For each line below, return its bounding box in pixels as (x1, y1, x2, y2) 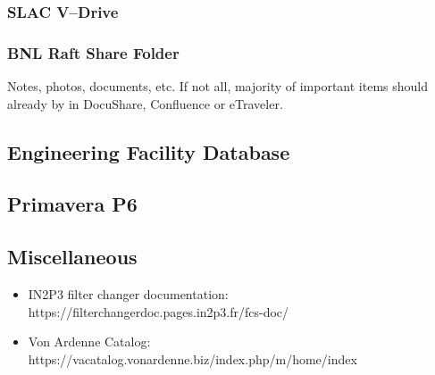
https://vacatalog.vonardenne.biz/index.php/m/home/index (28, 349, 357, 368)
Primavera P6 (7, 190, 138, 218)
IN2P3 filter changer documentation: (28, 285, 229, 304)
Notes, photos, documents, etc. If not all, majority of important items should (7, 77, 429, 96)
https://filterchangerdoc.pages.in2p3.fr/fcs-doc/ (28, 302, 289, 321)
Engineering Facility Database (7, 137, 290, 165)
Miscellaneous (7, 243, 138, 271)
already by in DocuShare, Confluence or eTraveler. (7, 94, 283, 112)
